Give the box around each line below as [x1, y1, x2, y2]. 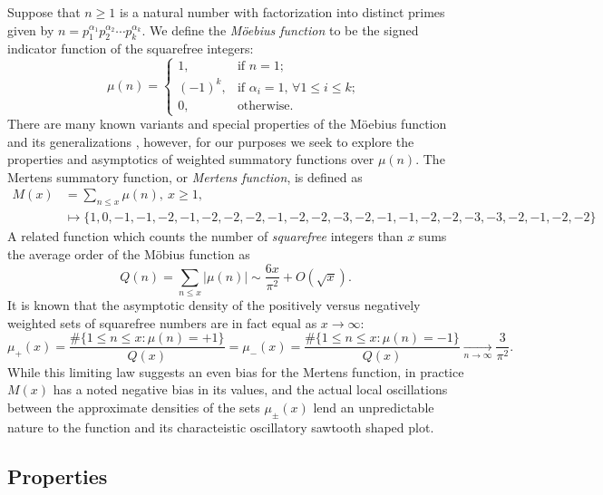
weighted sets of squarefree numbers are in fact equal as [7, 313, 317, 332]
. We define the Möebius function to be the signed [141, 20, 419, 39]
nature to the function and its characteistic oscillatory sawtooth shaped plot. [7, 417, 434, 436]
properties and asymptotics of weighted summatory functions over [7, 150, 374, 169]
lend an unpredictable [313, 397, 434, 416]
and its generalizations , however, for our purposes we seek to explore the [7, 131, 414, 150]
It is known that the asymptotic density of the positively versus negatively [7, 296, 421, 315]
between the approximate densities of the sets [7, 397, 260, 416]
